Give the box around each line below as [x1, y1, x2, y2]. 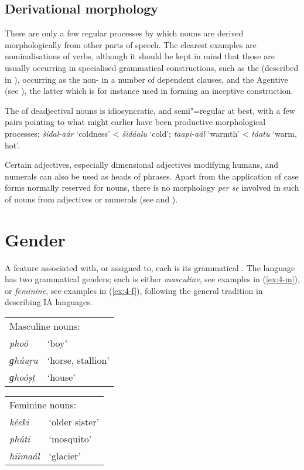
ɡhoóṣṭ [9, 370, 35, 384]
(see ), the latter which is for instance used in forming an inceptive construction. [5, 84, 293, 97]
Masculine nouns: [9, 319, 80, 333]
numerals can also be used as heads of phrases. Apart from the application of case [5, 170, 299, 182]
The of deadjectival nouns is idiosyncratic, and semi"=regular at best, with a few [5, 104, 295, 116]
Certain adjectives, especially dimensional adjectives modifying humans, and [5, 158, 279, 171]
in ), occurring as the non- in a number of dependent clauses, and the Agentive [5, 73, 288, 85]
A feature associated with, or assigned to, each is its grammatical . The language [5, 261, 295, 273]
